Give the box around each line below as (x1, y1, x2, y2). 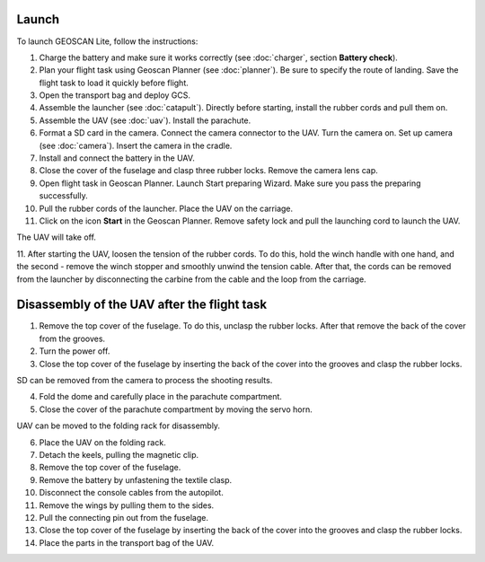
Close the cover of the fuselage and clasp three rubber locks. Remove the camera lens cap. (39, 165, 379, 176)
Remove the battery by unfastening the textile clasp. (39, 474, 233, 485)
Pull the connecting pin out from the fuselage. (39, 512, 208, 522)
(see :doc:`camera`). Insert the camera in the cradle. (39, 140, 233, 151)
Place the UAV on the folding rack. (39, 436, 166, 448)
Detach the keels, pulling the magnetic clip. (39, 449, 199, 460)
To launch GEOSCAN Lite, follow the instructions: (16, 36, 198, 47)
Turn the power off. (39, 346, 110, 356)
